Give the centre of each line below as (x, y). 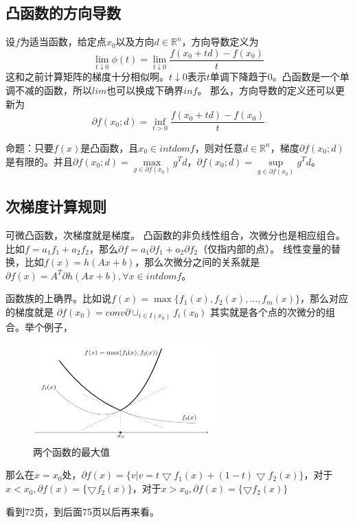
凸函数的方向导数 (63, 13)
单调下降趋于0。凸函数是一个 (275, 77)
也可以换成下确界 (145, 90)
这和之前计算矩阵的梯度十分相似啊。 (87, 77)
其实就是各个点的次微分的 (268, 312)
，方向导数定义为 (220, 42)
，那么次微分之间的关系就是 (197, 262)
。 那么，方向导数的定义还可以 (266, 90)
